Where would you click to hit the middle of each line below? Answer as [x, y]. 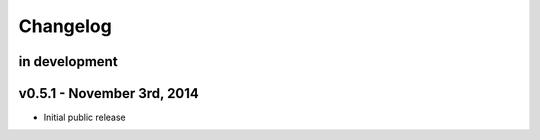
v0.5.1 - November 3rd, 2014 [109, 93]
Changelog [65, 26]
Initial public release [85, 117]
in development [68, 61]
